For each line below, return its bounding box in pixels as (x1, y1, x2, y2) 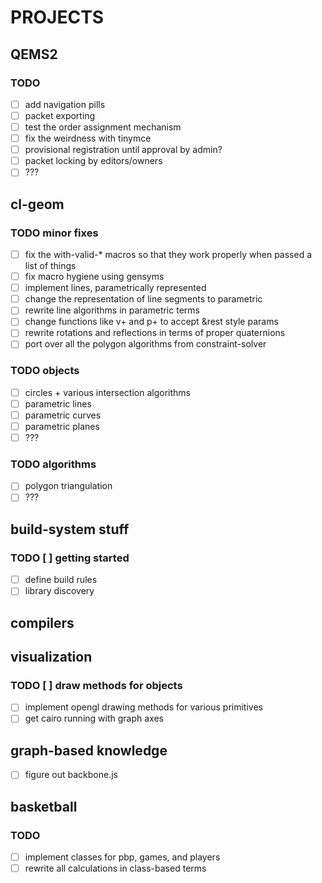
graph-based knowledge (10, 742, 168, 759)
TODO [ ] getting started (10, 551, 130, 565)
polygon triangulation (24, 480, 113, 492)
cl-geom (10, 196, 65, 213)
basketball (10, 798, 78, 815)
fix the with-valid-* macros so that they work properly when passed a (24, 249, 313, 260)
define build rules (24, 574, 98, 586)
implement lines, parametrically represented (24, 282, 207, 294)
